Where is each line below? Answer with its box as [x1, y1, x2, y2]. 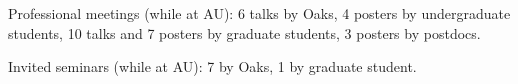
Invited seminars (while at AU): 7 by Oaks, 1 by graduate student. [8, 56, 417, 77]
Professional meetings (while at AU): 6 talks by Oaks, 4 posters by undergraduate [8, 3, 511, 23]
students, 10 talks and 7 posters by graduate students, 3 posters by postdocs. [8, 22, 481, 43]
